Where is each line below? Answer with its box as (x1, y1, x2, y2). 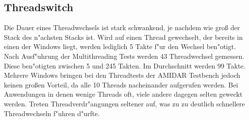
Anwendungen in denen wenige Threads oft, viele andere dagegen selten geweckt (4, 89, 243, 99)
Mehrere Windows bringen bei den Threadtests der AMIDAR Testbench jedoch (4, 70, 241, 80)
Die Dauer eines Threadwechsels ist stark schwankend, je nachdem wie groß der (4, 22, 240, 33)
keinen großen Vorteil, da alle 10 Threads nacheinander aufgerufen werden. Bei (4, 79, 238, 89)
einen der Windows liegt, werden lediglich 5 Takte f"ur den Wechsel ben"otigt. (4, 41, 236, 51)
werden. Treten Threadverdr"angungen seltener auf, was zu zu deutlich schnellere (4, 98, 245, 108)
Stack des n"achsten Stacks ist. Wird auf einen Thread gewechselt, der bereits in (4, 32, 243, 42)
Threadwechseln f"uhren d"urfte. (4, 108, 100, 118)
